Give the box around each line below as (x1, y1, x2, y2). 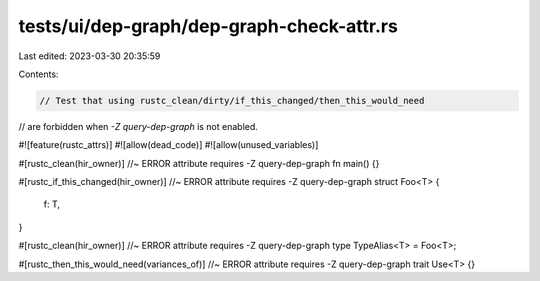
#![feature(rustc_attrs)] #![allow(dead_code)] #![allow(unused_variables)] (18, 139, 319, 151)
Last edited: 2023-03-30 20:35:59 (18, 50, 161, 62)
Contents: (18, 68, 59, 80)
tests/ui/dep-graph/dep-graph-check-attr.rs (18, 15, 399, 37)
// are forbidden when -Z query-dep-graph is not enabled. (18, 120, 259, 132)
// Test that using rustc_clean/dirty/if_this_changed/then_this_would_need (39, 95, 425, 106)
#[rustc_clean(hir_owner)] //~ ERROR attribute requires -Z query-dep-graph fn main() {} (18, 157, 380, 169)
